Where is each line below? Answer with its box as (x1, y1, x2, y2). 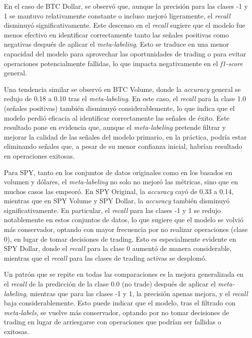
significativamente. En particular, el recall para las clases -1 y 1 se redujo (4, 205, 221, 215)
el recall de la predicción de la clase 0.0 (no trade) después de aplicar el (4, 279, 216, 289)
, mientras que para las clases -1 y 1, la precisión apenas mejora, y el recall (26, 288, 248, 298)
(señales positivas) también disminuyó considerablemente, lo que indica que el (4, 103, 235, 113)
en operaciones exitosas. (4, 150, 75, 160)
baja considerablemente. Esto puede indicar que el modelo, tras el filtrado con (4, 298, 235, 308)
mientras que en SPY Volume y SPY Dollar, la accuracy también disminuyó (4, 196, 230, 206)
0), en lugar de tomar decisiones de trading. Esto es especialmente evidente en (4, 233, 236, 244)
